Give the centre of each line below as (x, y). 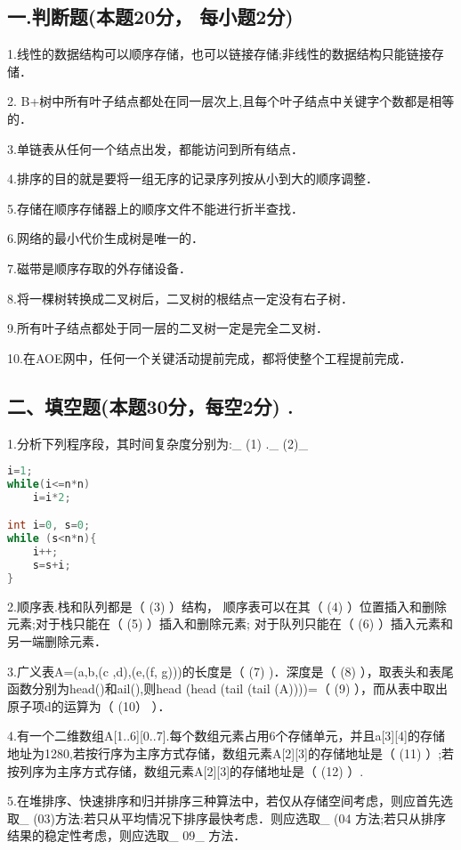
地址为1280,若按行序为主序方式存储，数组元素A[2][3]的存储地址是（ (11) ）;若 (231, 753)
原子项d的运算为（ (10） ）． (89, 705)
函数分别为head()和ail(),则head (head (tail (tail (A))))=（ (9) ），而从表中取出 (228, 688)
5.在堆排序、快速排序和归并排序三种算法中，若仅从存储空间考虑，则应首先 (224, 801)
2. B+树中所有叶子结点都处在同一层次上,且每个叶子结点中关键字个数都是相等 (231, 101)
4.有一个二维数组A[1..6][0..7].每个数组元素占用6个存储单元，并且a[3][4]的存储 (226, 736)
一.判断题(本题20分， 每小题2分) (150, 16)
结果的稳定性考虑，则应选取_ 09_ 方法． (127, 835)
